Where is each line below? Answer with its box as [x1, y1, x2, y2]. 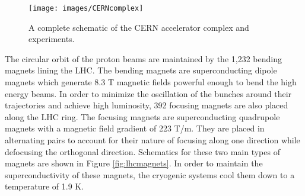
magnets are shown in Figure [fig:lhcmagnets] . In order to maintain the [5, 157, 263, 169]
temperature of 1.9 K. [5, 180, 84, 192]
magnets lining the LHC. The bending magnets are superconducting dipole [5, 64, 277, 76]
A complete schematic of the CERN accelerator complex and [28, 21, 249, 33]
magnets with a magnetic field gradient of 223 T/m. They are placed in [5, 122, 265, 134]
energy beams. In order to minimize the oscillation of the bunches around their [5, 87, 292, 99]
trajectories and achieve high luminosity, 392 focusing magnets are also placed [5, 99, 288, 111]
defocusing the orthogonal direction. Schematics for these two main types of [5, 145, 280, 158]
